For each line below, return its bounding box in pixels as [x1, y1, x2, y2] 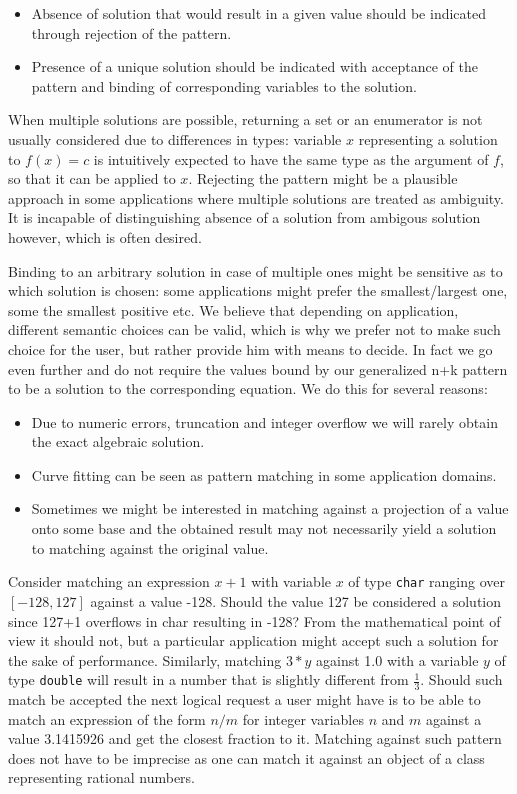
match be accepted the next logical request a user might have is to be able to [8, 689, 481, 710]
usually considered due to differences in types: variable [8, 128, 342, 149]
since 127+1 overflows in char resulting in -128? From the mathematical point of [8, 610, 501, 631]
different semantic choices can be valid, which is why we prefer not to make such [8, 319, 501, 340]
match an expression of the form [8, 708, 206, 729]
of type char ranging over [348, 571, 506, 592]
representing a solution [358, 128, 498, 149]
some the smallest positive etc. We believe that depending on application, [8, 299, 459, 320]
